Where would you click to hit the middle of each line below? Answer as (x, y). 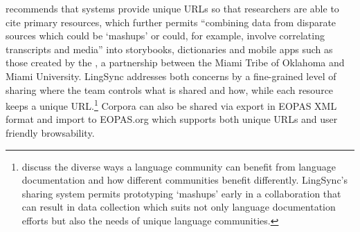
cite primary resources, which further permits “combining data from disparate (171, 22)
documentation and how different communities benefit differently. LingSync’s (185, 180)
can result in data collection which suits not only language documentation (179, 207)
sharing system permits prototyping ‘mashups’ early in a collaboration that (181, 193)
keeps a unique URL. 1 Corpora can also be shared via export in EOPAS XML (171, 105)
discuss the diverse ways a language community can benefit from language (179, 166)
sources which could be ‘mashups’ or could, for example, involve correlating (165, 36)
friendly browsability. (50, 133)
